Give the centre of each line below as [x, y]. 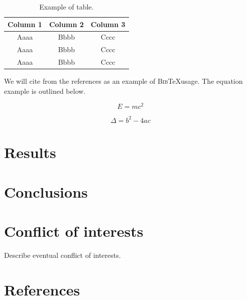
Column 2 [66, 24]
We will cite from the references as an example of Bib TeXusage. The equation [124, 81]
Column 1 [25, 24]
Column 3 [108, 24]
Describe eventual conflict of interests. [63, 255]
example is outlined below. [45, 91]
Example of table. [67, 7]
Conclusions [46, 191]
